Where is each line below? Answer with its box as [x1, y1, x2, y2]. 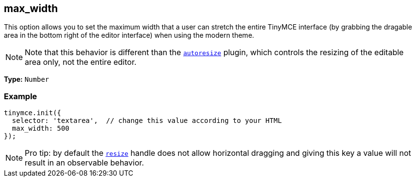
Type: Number [4, 75, 49, 84]
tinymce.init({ [4, 109, 62, 117]
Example [4, 91, 37, 101]
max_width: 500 [12, 124, 69, 133]
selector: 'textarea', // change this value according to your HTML [12, 117, 282, 125]
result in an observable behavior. [25, 158, 144, 168]
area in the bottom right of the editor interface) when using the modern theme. [4, 31, 255, 40]
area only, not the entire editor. [25, 57, 137, 67]
